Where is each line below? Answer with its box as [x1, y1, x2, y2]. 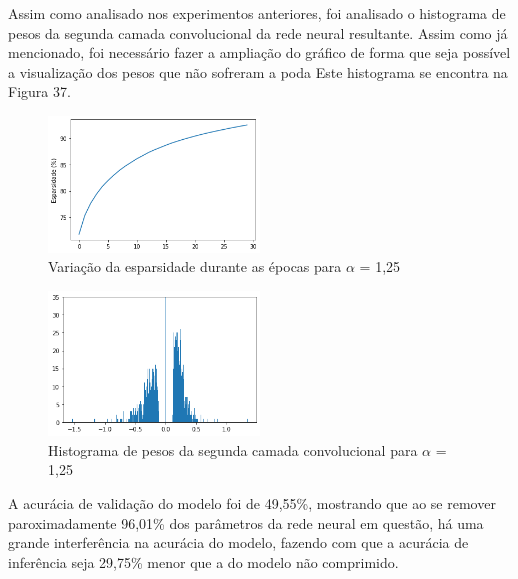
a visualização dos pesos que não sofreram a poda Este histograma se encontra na [8, 61, 508, 82]
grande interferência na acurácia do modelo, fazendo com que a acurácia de [8, 532, 469, 553]
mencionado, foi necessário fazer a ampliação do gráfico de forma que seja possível [8, 42, 511, 63]
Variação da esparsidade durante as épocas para [48, 256, 342, 277]
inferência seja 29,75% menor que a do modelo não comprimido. [8, 551, 399, 572]
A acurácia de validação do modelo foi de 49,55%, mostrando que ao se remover [8, 493, 496, 514]
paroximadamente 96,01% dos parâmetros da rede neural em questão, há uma [8, 512, 484, 533]
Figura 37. [8, 81, 71, 102]
